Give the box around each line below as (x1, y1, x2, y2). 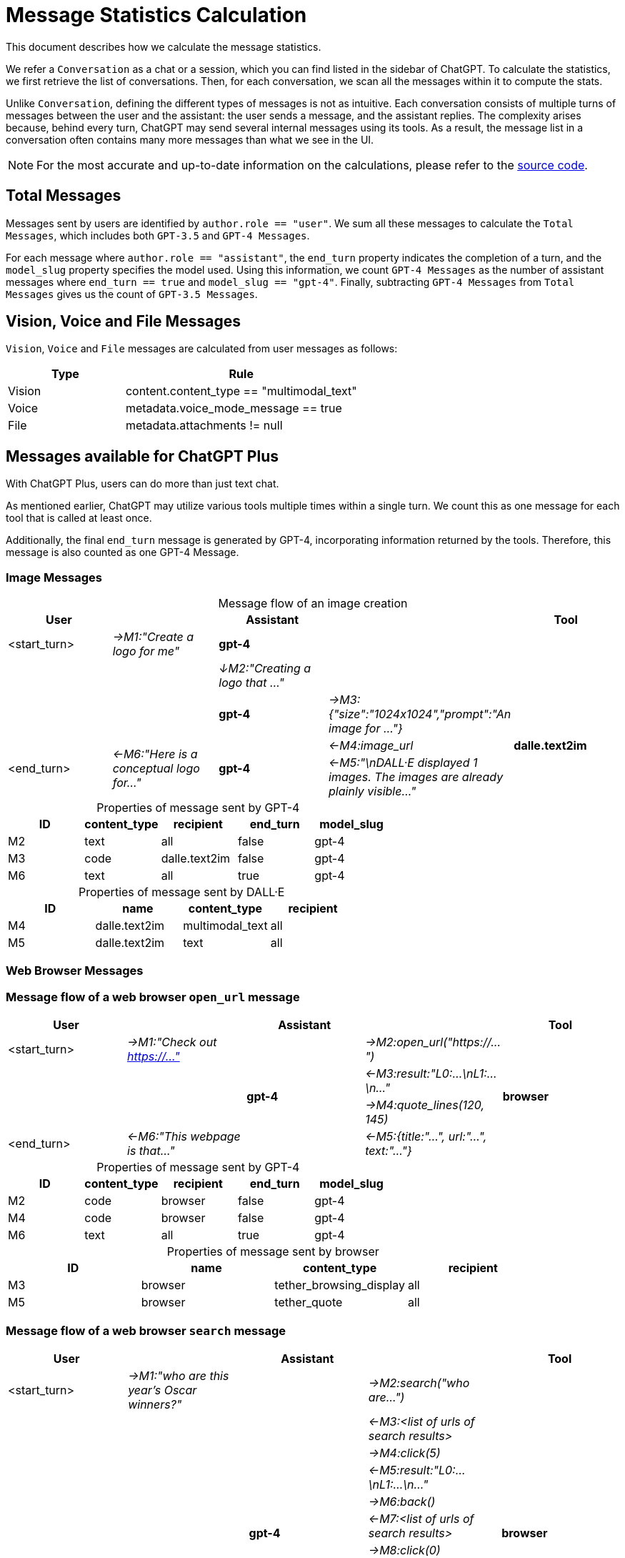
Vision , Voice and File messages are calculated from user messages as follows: (6, 342, 398, 355)
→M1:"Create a (112, 630, 194, 645)
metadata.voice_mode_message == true (125, 401, 342, 416)
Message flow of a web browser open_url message (6, 989, 300, 1004)
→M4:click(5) (368, 1445, 441, 1460)
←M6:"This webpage (127, 1129, 241, 1144)
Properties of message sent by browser (166, 1244, 379, 1259)
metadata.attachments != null (125, 418, 283, 433)
